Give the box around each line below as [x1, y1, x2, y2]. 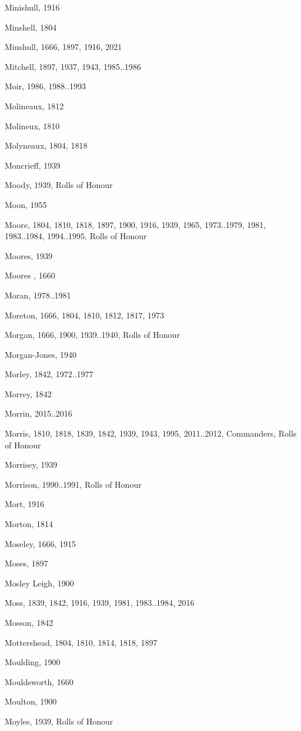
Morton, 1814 [5, 518, 53, 530]
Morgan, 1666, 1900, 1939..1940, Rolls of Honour [5, 328, 180, 341]
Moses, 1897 [5, 557, 48, 569]
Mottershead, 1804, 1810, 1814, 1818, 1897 [5, 636, 158, 648]
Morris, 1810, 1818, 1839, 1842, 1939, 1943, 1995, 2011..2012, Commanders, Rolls [5, 427, 297, 440]
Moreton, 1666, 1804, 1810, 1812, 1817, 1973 [5, 309, 165, 321]
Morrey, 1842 [5, 387, 52, 400]
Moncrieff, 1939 [5, 159, 61, 171]
